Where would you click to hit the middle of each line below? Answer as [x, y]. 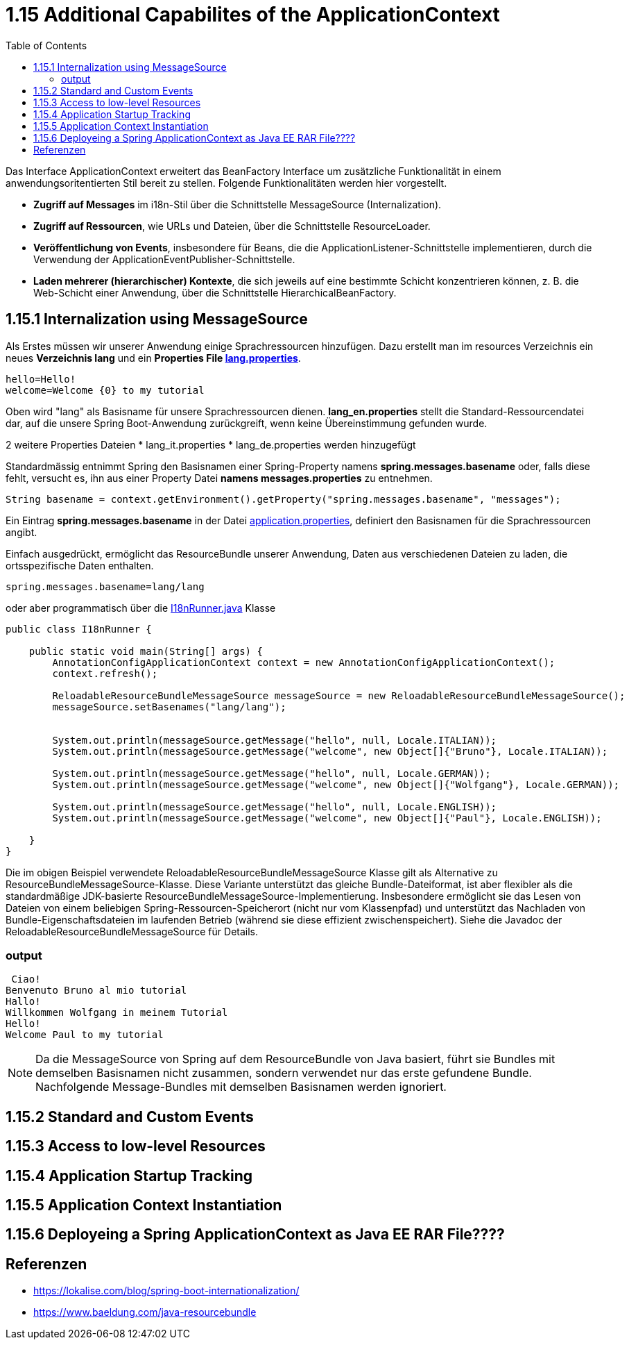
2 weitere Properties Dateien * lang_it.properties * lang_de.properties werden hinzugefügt [211, 444]
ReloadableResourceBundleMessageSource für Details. [132, 931]
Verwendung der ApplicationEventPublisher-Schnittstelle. [164, 259]
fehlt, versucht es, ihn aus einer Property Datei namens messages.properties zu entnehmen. [219, 478]
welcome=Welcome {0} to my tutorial [105, 390]
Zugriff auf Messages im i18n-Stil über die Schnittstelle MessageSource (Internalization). [238, 204]
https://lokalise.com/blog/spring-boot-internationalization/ [166, 1291]
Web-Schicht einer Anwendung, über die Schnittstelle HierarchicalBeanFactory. [215, 292]
